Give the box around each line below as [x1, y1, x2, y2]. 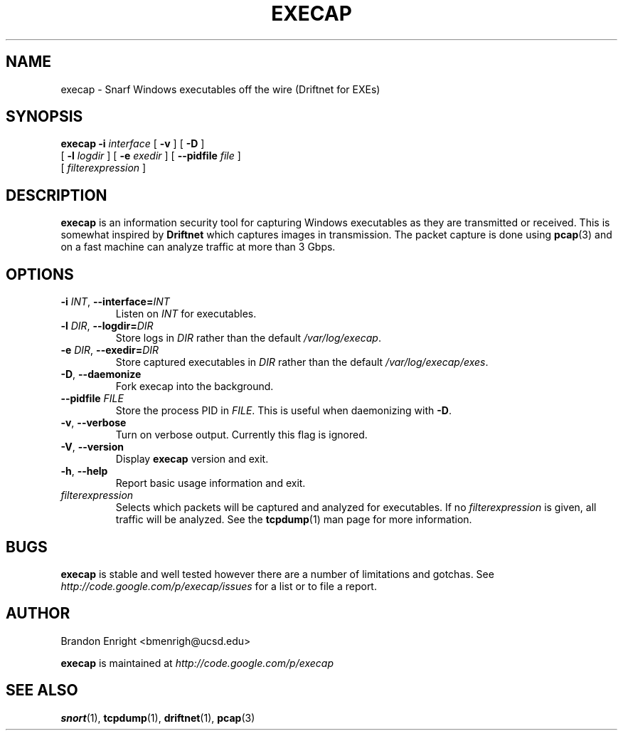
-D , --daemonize [60, 368, 142, 381]
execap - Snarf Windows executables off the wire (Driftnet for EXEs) [60, 83, 380, 95]
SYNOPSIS [6, 107, 83, 126]
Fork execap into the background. [115, 380, 274, 393]
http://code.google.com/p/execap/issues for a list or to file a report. [60, 579, 377, 592]
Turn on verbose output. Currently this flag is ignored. [115, 429, 368, 441]
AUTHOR [6, 604, 70, 623]
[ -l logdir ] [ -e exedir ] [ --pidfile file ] [60, 149, 241, 162]
